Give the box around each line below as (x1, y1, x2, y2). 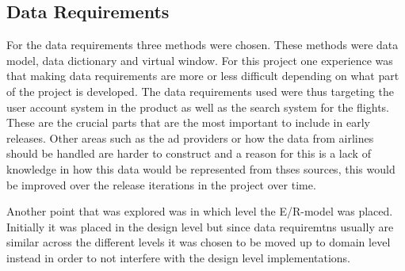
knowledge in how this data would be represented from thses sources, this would (6, 160, 395, 177)
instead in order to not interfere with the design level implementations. (6, 249, 350, 265)
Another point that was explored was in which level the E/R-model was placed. (6, 203, 393, 219)
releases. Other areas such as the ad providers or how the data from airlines (6, 129, 374, 146)
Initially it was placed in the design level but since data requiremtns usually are (6, 218, 394, 235)
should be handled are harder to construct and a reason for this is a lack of (6, 145, 371, 162)
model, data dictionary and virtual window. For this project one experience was (6, 52, 393, 68)
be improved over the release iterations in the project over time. (6, 176, 316, 193)
